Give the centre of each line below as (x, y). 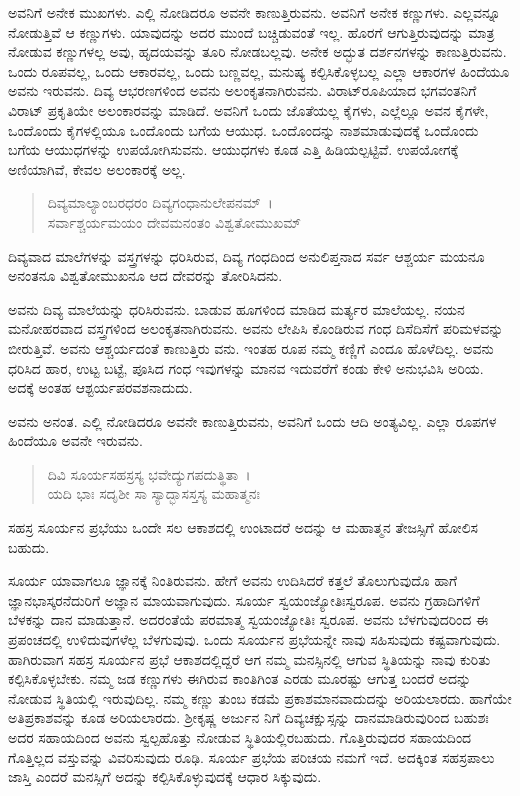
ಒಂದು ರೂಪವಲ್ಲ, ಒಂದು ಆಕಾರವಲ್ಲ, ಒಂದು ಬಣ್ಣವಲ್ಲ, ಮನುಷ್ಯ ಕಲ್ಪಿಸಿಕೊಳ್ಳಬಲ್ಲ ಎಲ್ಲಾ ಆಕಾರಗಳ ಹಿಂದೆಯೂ (259, 70)
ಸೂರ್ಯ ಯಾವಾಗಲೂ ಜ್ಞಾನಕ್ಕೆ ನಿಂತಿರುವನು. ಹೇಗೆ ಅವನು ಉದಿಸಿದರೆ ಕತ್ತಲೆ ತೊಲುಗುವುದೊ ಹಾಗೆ (233, 580)
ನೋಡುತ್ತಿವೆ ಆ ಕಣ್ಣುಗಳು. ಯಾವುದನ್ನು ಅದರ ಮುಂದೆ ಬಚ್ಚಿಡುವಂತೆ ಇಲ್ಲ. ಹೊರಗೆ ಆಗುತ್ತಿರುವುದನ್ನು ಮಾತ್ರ (251, 31)
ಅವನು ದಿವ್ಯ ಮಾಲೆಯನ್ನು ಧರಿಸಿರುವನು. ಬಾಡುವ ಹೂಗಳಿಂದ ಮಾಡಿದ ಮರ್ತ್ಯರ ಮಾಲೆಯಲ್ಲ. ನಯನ (236, 308)
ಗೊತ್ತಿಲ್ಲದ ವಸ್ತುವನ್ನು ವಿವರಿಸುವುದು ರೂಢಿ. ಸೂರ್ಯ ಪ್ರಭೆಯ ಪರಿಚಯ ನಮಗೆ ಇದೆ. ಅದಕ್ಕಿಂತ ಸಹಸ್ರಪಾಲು (251, 756)
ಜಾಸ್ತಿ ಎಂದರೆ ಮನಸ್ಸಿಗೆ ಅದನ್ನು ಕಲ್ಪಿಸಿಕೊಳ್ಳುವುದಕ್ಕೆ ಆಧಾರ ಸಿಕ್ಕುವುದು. (165, 776)
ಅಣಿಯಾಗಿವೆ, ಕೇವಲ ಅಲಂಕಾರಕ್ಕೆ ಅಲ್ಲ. (97, 168)
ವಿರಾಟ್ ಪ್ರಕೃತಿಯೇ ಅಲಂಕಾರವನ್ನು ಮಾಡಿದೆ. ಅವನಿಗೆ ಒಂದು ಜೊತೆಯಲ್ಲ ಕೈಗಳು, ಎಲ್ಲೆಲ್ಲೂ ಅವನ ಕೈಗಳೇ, (248, 109)
